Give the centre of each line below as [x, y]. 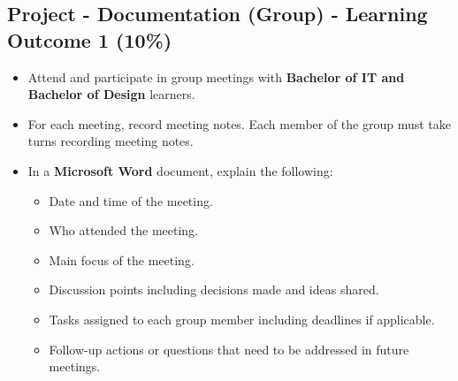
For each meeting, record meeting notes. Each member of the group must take [240, 123]
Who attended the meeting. [123, 230]
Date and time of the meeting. [131, 200]
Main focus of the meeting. [122, 259]
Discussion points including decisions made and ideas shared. [214, 290]
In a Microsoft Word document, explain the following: [180, 170]
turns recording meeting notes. [111, 141]
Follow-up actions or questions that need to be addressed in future [229, 349]
